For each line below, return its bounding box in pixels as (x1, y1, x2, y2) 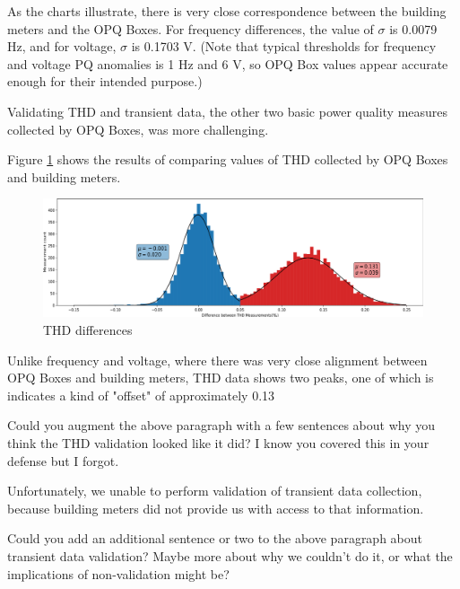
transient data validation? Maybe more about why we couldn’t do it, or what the (7, 546, 453, 565)
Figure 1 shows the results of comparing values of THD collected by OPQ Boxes (7, 150, 448, 169)
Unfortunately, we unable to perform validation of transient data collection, (7, 481, 422, 500)
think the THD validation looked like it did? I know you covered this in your (7, 433, 430, 452)
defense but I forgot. (7, 451, 119, 470)
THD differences (43, 321, 133, 339)
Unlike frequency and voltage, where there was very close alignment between (7, 350, 428, 369)
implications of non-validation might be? (7, 564, 230, 583)
